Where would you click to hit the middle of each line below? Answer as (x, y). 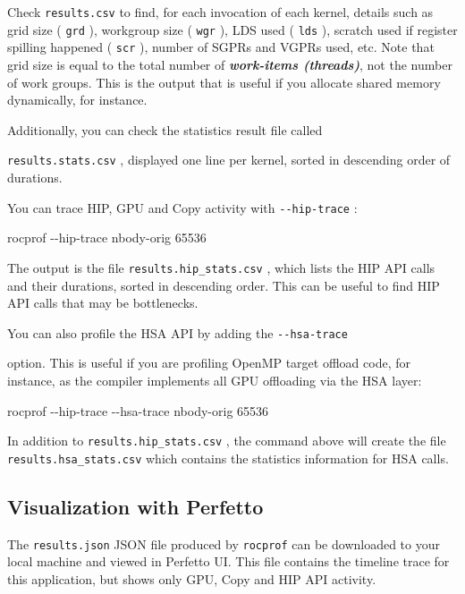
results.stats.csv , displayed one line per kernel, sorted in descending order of (229, 160)
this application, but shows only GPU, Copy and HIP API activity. (192, 578)
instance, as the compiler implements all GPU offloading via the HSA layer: (215, 380)
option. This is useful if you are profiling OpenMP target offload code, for (209, 363)
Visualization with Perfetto (135, 506)
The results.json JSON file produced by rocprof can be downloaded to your (224, 543)
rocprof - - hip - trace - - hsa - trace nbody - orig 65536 (138, 410)
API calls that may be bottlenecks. (103, 303)
